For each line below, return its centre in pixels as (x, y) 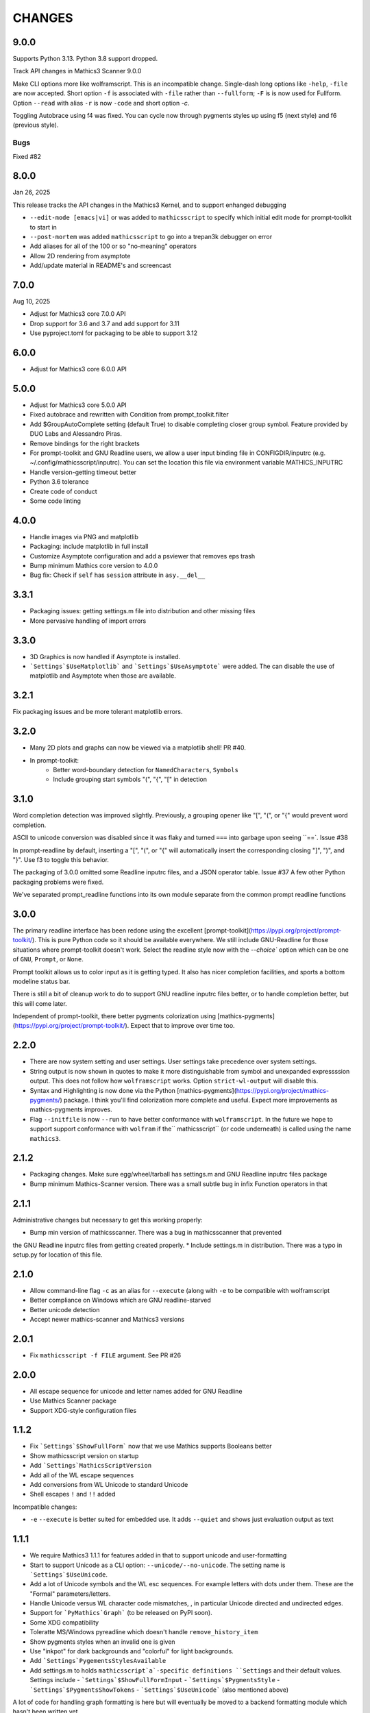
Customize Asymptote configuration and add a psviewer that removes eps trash (143, 556)
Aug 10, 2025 (32, 301)
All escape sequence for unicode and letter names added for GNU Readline (136, 1391)
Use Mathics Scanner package (73, 1401)
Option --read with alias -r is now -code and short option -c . (101, 103)
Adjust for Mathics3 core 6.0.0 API (78, 369)
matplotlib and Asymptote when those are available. (103, 676)
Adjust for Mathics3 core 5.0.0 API (78, 405)
